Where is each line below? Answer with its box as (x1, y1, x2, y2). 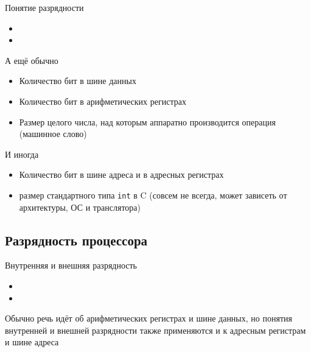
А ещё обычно (5, 54, 58, 66)
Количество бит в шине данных (19, 74, 136, 87)
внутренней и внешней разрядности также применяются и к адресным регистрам (5, 323, 306, 336)
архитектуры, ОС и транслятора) (19, 200, 141, 213)
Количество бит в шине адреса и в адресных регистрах (19, 168, 224, 181)
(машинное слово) (19, 127, 87, 140)
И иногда (5, 147, 39, 160)
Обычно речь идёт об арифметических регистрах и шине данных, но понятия (5, 312, 292, 325)
